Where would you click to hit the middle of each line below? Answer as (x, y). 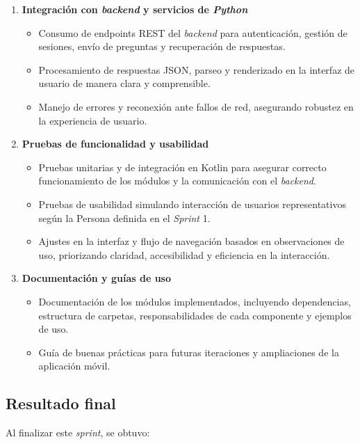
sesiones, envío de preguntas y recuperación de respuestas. (162, 46)
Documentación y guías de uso (96, 278)
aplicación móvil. (74, 366)
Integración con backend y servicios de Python (135, 9)
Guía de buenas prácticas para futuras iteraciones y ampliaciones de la (189, 352)
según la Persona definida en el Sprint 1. (124, 217)
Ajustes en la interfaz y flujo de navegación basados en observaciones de (191, 241)
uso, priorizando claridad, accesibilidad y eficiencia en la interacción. (184, 254)
